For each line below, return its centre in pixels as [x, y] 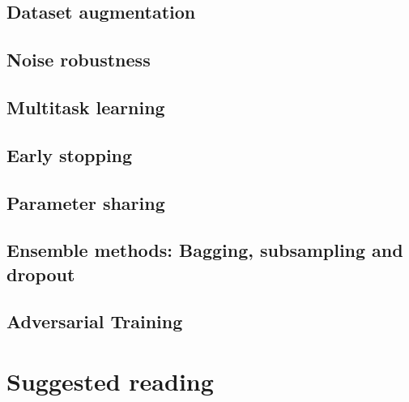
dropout [41, 274]
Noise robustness [79, 60]
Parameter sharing [86, 202]
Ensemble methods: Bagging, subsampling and [205, 250]
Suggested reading [110, 381]
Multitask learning [86, 107]
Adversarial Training [95, 321]
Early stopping [70, 154]
